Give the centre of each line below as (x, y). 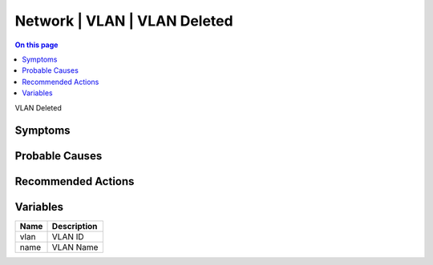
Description (75, 227)
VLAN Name (75, 247)
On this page (36, 45)
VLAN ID (68, 237)
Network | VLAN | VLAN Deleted (124, 21)
